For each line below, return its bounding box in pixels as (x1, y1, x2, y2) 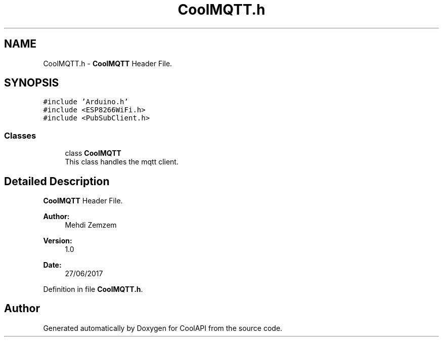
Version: (43, 236, 72, 245)
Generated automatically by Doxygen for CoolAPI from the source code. (43, 323, 283, 332)
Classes (4, 130, 36, 141)
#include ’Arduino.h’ (43, 98, 128, 106)
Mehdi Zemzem (65, 221, 117, 230)
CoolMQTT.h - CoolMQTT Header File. (43, 59, 172, 68)
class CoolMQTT (65, 149, 121, 158)
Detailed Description (4, 175, 110, 188)
